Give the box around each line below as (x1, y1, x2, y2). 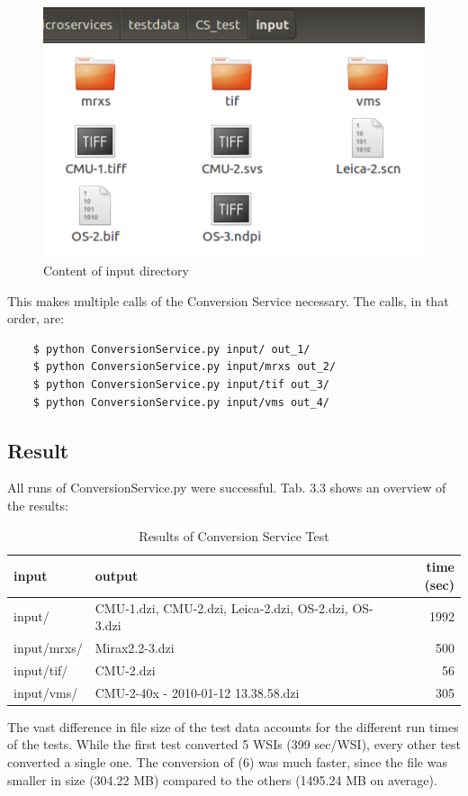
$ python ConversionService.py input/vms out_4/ (32, 395, 329, 409)
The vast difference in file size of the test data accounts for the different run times (7, 717, 459, 736)
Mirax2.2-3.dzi (94, 638, 175, 657)
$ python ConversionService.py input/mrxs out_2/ (32, 360, 337, 374)
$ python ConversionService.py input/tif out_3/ (32, 377, 329, 391)
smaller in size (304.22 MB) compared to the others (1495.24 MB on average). (7, 770, 437, 789)
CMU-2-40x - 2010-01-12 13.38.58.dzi (94, 683, 300, 701)
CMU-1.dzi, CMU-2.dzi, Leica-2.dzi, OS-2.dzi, (94, 598, 348, 617)
